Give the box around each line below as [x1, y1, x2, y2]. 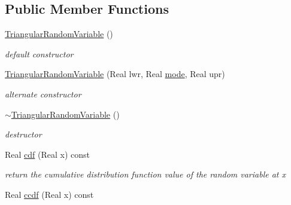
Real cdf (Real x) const [5, 148, 90, 160]
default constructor [5, 47, 74, 60]
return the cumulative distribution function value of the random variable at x [5, 168, 286, 180]
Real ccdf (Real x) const [5, 188, 94, 200]
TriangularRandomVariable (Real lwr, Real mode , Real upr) [5, 68, 225, 80]
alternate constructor [5, 87, 81, 100]
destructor [5, 128, 42, 140]
